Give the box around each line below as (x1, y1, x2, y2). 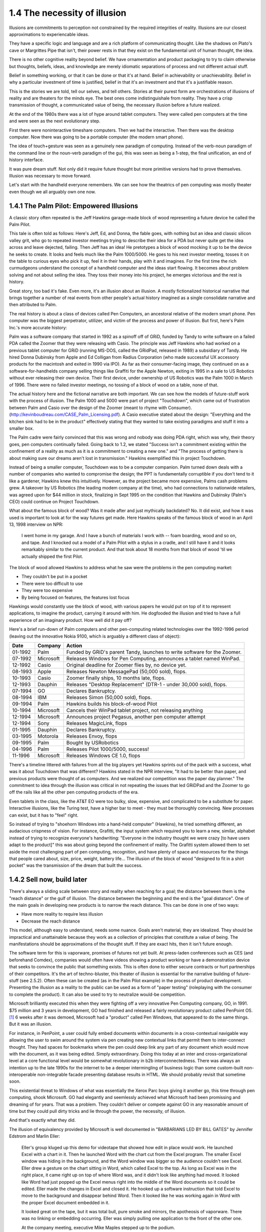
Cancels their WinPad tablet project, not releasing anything (66, 707, 203, 714)
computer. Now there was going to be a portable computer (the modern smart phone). (9, 134, 184, 140)
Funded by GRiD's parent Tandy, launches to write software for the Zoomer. (66, 649, 242, 655)
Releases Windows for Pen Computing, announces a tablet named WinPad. (66, 655, 241, 662)
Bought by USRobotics (66, 739, 119, 746)
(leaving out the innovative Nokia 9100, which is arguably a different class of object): (9, 633, 181, 639)
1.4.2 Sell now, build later (9, 875, 88, 884)
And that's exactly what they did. (9, 1117, 76, 1123)
